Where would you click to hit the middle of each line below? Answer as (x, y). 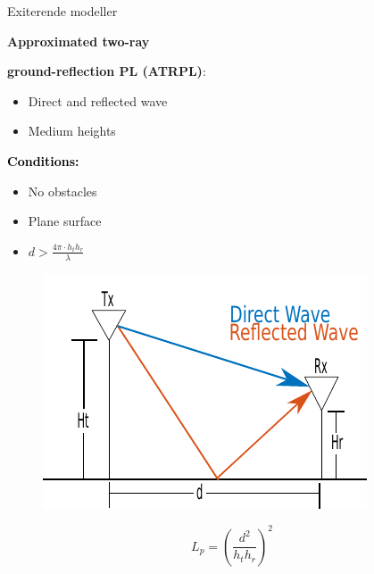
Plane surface (65, 221)
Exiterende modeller (62, 11)
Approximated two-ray (79, 41)
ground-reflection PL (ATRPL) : (107, 71)
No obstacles (62, 191)
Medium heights (72, 131)
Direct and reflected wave (98, 100)
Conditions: (43, 160)
